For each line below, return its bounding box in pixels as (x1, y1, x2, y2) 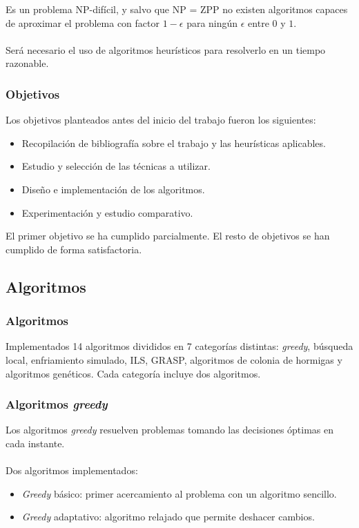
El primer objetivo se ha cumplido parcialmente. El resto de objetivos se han (6, 228, 330, 243)
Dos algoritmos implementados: (6, 463, 138, 478)
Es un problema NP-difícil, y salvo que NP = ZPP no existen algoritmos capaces (6, 2, 348, 16)
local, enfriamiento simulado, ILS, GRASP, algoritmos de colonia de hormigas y (6, 352, 342, 366)
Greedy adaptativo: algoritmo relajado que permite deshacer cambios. (21, 509, 315, 524)
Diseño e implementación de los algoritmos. (21, 182, 205, 196)
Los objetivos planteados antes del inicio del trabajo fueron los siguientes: (6, 113, 316, 127)
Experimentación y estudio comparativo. (21, 205, 193, 219)
